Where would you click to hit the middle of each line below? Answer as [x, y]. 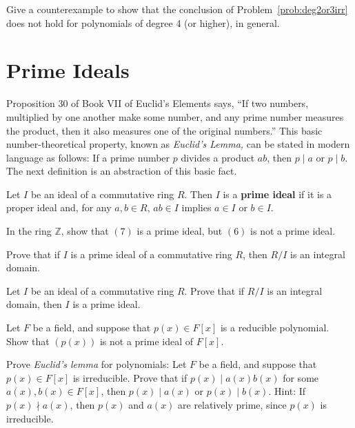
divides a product [218, 157]
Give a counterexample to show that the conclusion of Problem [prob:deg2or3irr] [177, 9]
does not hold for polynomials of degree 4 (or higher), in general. [143, 22]
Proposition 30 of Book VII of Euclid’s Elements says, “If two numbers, [158, 103]
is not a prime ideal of [146, 341]
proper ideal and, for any [59, 207]
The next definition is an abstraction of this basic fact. [122, 171]
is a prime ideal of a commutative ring [151, 254]
